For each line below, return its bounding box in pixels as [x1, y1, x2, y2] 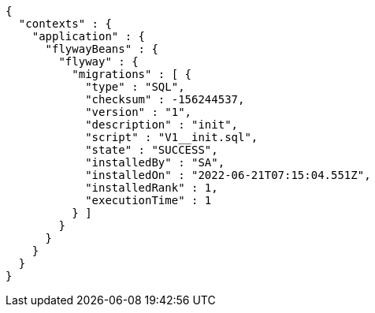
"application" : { [32, 30, 146, 43]
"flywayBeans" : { [45, 43, 158, 55]
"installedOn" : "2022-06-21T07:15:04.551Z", [85, 169, 371, 181]
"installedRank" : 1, [85, 181, 218, 194]
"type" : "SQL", [85, 80, 185, 93]
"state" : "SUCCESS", [85, 143, 218, 156]
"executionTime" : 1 [85, 194, 212, 207]
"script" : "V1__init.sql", [85, 131, 258, 143]
